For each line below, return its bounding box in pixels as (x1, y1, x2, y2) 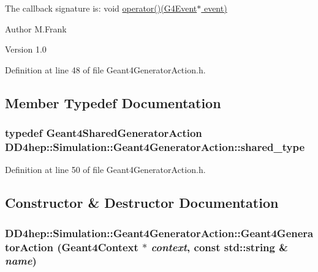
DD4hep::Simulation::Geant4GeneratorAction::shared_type (5, 139, 305, 154)
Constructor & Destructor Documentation (5, 193, 279, 212)
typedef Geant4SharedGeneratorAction (5, 125, 202, 141)
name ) (5, 253, 37, 268)
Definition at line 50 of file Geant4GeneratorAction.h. (5, 163, 206, 176)
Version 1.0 (5, 43, 47, 56)
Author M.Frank (5, 22, 67, 35)
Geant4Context (61, 239, 138, 254)
